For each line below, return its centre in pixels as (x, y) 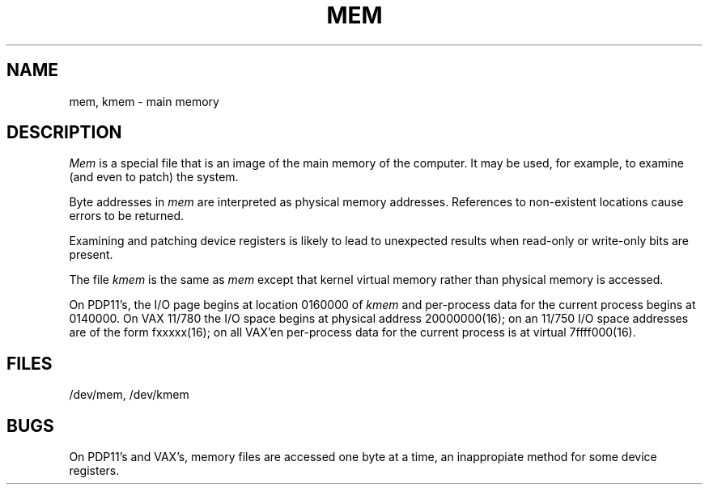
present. (91, 255)
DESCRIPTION (64, 133)
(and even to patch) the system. (154, 177)
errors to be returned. (127, 216)
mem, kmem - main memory (144, 101)
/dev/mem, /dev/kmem (129, 395)
